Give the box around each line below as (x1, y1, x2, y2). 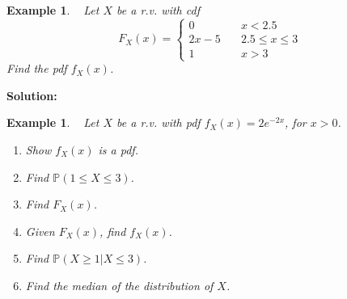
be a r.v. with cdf (116, 2, 200, 18)
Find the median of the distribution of (25, 276, 214, 293)
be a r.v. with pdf (116, 114, 201, 131)
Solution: (6, 86, 57, 103)
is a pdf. (98, 141, 138, 158)
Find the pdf (6, 60, 67, 77)
